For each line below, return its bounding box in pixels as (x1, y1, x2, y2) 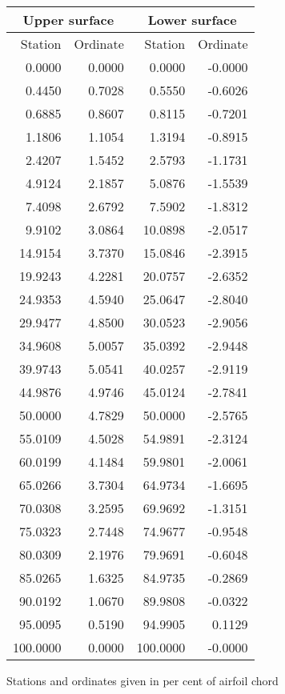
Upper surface (22, 10, 114, 29)
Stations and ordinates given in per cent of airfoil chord (6, 672, 279, 688)
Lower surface (147, 10, 237, 29)
